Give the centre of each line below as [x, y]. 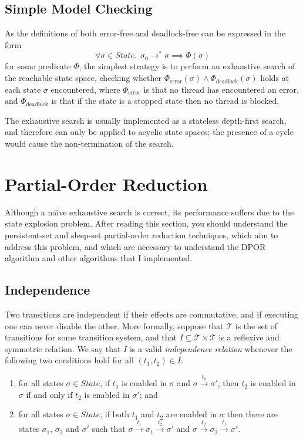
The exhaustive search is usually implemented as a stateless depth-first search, [146, 120]
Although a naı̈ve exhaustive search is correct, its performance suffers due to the [149, 212]
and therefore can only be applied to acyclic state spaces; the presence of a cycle [149, 132]
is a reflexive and [249, 337]
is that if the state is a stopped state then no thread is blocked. [165, 101]
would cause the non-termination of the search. [89, 143]
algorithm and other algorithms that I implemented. [99, 258]
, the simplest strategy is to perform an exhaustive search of [187, 66]
